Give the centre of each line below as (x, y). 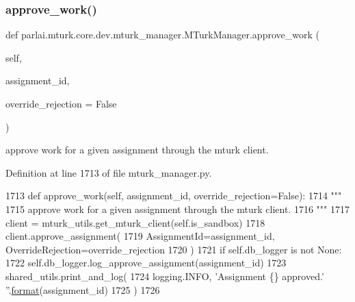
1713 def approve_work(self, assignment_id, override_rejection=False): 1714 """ (174, 196)
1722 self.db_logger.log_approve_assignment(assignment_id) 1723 (146, 263)
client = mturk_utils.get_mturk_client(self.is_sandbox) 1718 (135, 222)
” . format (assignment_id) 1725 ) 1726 (83, 289)
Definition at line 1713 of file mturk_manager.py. (109, 172)
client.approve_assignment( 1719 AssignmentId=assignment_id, (140, 236)
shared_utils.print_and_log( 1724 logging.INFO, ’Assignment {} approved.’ (165, 276)
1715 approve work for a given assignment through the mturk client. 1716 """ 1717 (177, 209)
